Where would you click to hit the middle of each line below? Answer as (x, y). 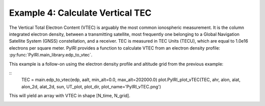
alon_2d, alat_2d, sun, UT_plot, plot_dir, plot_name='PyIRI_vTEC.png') (91, 86)
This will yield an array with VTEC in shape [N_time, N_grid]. (70, 96)
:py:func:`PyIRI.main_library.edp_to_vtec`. (51, 55)
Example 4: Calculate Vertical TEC (80, 13)
